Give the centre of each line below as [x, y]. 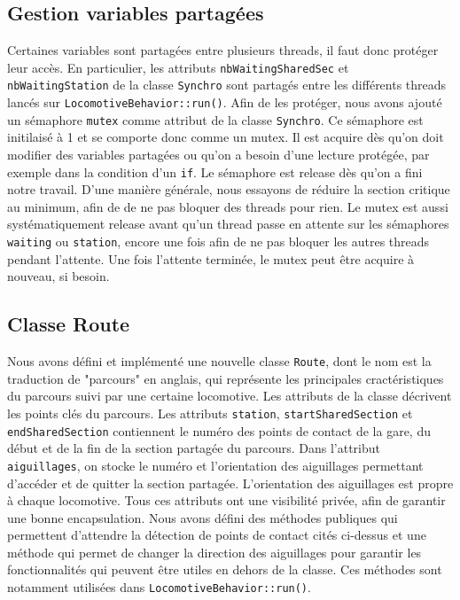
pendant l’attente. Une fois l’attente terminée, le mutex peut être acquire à [211, 258]
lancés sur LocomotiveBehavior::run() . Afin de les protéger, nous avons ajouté [225, 102]
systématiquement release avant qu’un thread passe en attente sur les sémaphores [228, 224]
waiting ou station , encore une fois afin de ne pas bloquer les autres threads [218, 242]
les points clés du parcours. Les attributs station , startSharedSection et [210, 413]
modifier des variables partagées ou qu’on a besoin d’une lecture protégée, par [218, 155]
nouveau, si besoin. [58, 276]
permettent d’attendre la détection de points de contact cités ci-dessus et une [217, 535]
